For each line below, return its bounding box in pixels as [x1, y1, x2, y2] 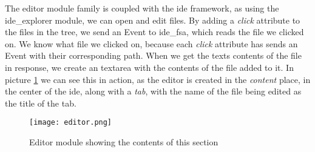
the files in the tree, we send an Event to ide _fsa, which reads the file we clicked [5, 25, 304, 38]
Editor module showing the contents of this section [29, 136, 218, 148]
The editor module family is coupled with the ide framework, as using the [5, 2, 279, 14]
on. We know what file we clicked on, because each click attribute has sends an [5, 37, 298, 50]
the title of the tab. [5, 96, 76, 109]
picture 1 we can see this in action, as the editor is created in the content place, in [5, 73, 311, 85]
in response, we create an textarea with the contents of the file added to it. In [5, 61, 294, 73]
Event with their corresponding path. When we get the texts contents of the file [5, 49, 302, 62]
